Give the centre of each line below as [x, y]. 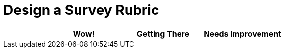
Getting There [163, 33]
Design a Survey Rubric [81, 10]
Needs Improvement [242, 33]
